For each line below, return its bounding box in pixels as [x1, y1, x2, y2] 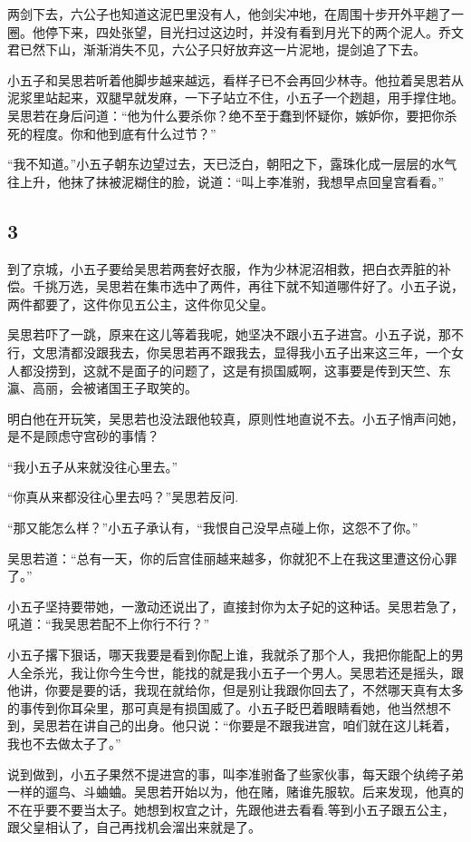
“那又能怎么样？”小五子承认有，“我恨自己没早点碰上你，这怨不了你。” [7, 518, 418, 537]
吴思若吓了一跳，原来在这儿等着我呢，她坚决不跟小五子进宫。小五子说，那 [7, 325, 451, 344]
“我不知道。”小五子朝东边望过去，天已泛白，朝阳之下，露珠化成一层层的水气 [7, 154, 457, 173]
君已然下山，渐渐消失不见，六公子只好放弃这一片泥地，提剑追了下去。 [7, 40, 426, 59]
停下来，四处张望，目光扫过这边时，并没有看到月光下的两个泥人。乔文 [44, 22, 464, 41]
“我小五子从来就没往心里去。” [7, 456, 178, 475]
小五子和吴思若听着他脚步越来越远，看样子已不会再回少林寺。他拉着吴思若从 [7, 70, 464, 89]
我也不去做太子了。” [7, 734, 121, 753]
